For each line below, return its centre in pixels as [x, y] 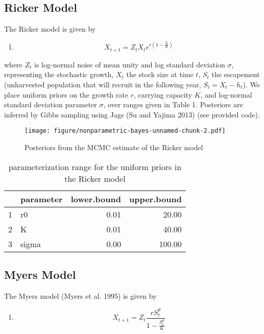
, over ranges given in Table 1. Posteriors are [173, 104]
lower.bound [96, 199]
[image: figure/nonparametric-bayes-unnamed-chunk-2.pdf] [125, 131]
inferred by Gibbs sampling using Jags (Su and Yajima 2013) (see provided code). [132, 114]
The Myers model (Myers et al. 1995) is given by [80, 295]
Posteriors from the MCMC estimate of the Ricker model [114, 147]
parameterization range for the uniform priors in [95, 166]
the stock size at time [160, 74]
